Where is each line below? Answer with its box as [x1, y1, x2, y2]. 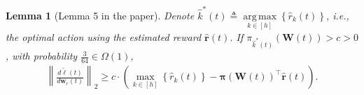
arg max [243, 11, 277, 21]
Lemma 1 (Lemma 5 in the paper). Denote [6, 8, 195, 22]
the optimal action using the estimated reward [6, 29, 202, 44]
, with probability [6, 49, 78, 63]
